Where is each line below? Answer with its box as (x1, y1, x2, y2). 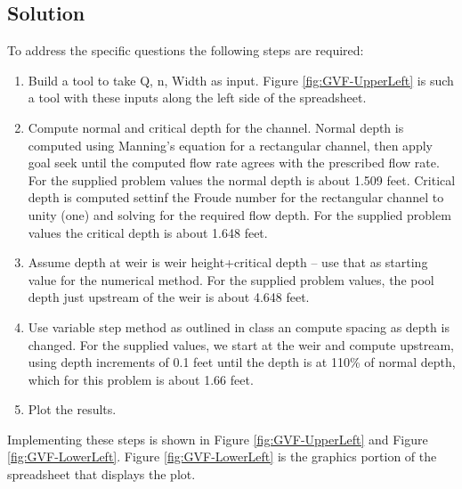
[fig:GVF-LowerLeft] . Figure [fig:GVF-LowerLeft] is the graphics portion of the (7, 447, 437, 466)
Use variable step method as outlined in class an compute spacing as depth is (28, 317, 450, 336)
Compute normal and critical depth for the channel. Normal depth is (28, 118, 404, 136)
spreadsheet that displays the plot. (7, 465, 196, 484)
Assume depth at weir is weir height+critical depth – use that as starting (28, 253, 428, 272)
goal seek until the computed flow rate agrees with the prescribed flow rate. (28, 153, 440, 172)
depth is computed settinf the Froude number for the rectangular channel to (28, 188, 444, 207)
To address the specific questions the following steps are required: (7, 41, 364, 60)
